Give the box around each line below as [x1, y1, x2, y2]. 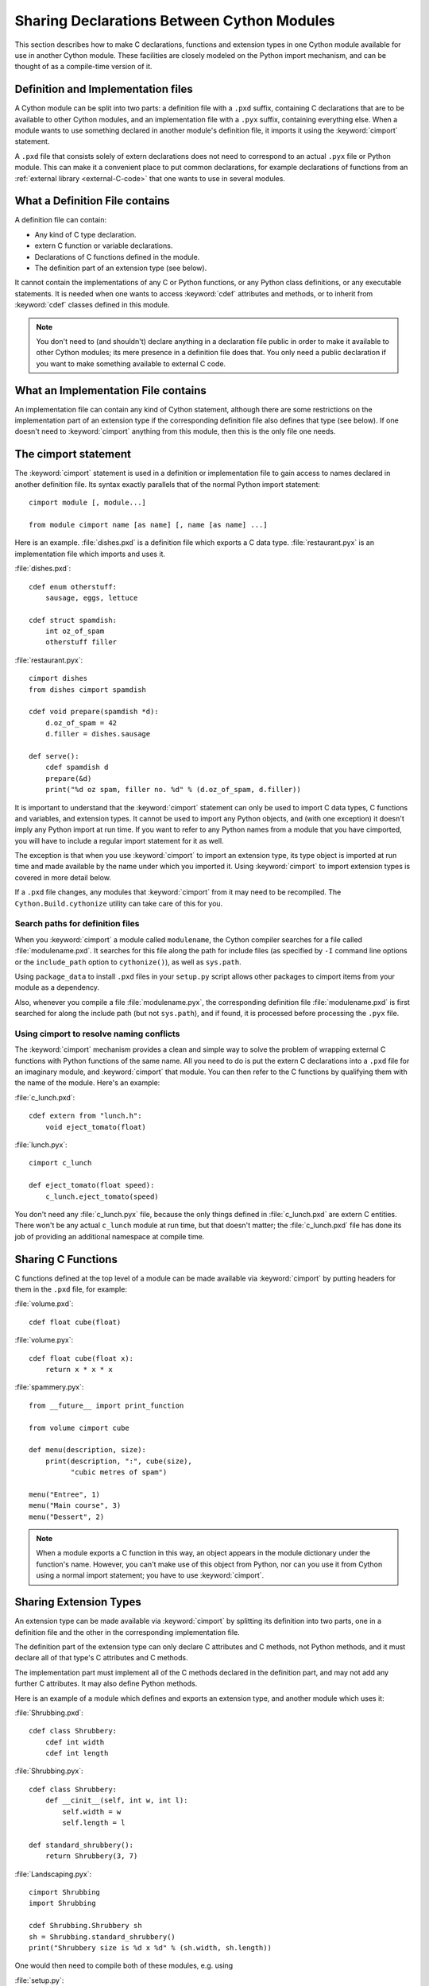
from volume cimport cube [29, 1423, 130, 1432]
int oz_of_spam [44, 627, 105, 636]
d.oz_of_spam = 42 [44, 718, 118, 727]
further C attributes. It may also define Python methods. [14, 1679, 198, 1688]
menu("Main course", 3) [29, 1501, 122, 1510]
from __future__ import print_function [29, 1401, 184, 1410]
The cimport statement [14, 447, 131, 461]
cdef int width [44, 1737, 105, 1747]
